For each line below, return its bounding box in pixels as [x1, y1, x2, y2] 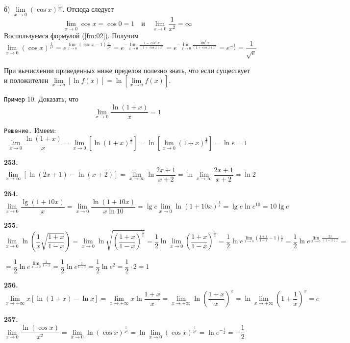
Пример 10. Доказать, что [4, 94, 78, 104]
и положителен [4, 75, 49, 85]
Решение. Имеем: [4, 125, 56, 135]
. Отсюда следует [62, 4, 114, 14]
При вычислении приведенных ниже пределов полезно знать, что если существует [4, 65, 250, 75]
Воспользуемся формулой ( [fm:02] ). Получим [4, 30, 139, 40]
